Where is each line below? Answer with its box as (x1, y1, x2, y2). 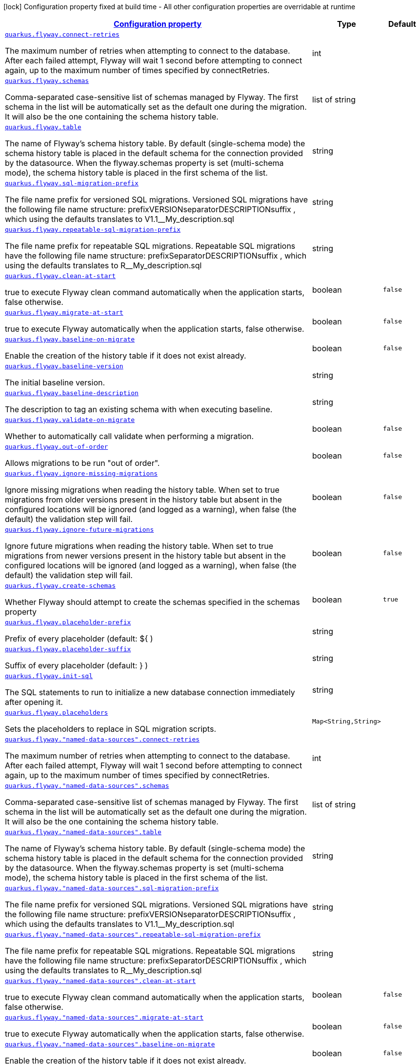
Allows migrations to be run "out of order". (5, 458, 160, 468)
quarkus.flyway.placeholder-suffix (5, 645, 131, 653)
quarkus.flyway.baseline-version (5, 362, 123, 370)
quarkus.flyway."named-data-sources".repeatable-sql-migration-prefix (5, 931, 261, 938)
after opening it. (5, 697, 63, 707)
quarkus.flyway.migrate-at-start (5, 309, 123, 316)
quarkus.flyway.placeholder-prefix (5, 619, 131, 626)
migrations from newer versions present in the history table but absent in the (5, 551, 286, 561)
